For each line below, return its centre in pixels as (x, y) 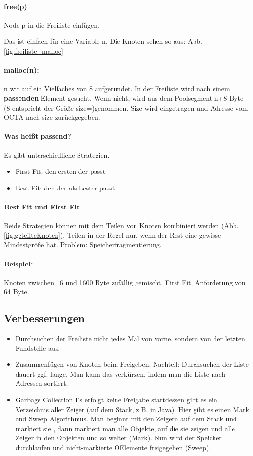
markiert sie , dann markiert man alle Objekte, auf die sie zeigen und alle (125, 428)
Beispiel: (19, 263)
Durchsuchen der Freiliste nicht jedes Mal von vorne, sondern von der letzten (130, 338)
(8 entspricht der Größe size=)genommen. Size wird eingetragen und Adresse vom (126, 107)
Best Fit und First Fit (42, 206)
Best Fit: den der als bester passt (65, 187)
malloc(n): (21, 70)
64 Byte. (17, 292)
